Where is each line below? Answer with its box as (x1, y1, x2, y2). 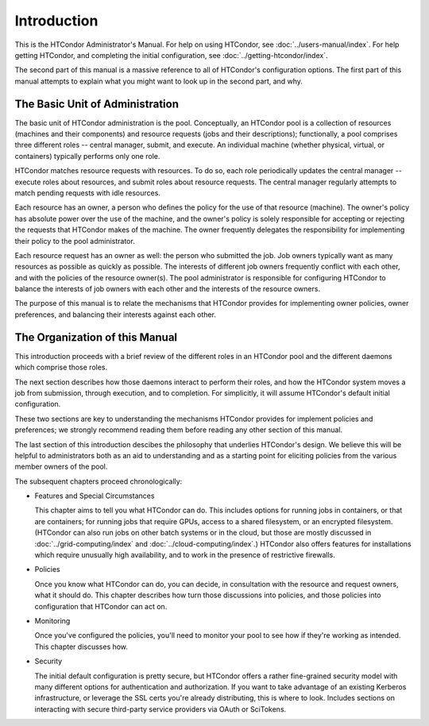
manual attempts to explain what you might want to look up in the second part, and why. (14, 76, 303, 86)
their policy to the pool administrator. (14, 236, 135, 245)
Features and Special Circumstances (34, 491, 155, 500)
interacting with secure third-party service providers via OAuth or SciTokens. (34, 704, 287, 714)
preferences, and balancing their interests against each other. (14, 310, 216, 319)
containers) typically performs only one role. (14, 151, 160, 160)
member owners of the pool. (14, 461, 108, 472)
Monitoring (34, 616, 71, 625)
